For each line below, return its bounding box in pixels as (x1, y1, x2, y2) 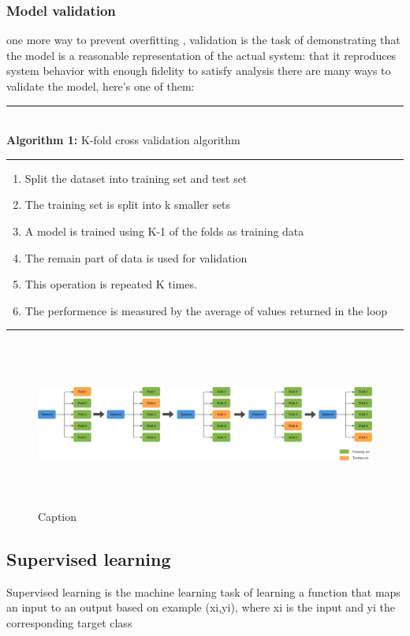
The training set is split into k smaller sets (24, 196, 231, 213)
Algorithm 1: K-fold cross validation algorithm (6, 132, 240, 148)
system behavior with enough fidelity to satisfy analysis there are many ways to (6, 62, 391, 79)
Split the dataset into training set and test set (24, 169, 248, 186)
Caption (38, 508, 77, 524)
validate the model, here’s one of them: (6, 78, 195, 94)
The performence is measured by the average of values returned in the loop (24, 302, 388, 318)
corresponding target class (6, 614, 132, 630)
